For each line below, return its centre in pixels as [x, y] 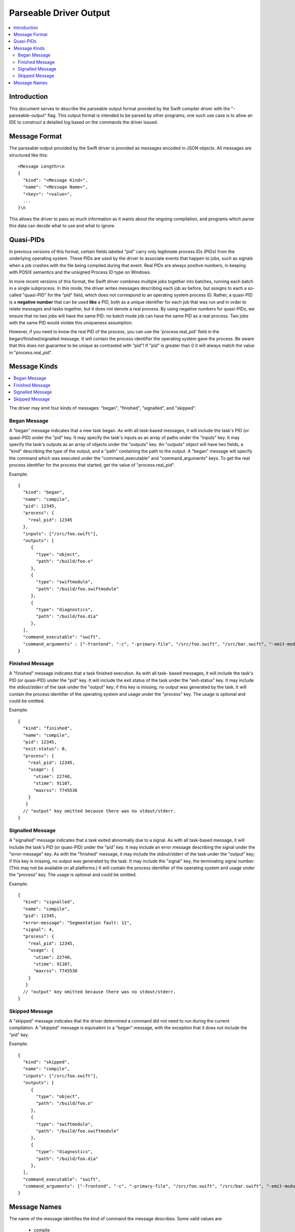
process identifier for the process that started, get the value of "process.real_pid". [92, 465]
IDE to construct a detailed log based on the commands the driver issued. [84, 122]
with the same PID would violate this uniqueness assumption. [71, 322]
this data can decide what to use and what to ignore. [62, 226]
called [15, 295]
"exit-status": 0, [45, 749]
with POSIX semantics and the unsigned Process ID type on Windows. [80, 272]
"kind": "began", [44, 492]
